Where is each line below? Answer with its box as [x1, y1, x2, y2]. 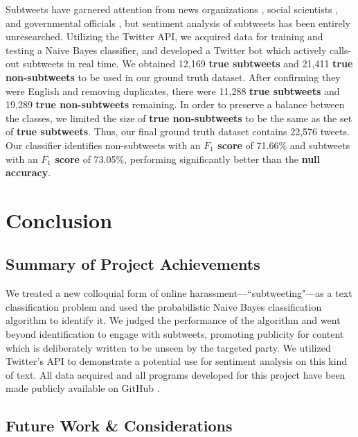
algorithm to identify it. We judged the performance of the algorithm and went [6, 313, 341, 327]
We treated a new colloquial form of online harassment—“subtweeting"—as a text [6, 286, 352, 300]
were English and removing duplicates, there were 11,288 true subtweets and [6, 83, 340, 98]
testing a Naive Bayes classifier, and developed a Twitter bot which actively [6, 42, 327, 57]
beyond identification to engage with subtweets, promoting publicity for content [6, 327, 344, 341]
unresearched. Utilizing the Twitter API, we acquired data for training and [6, 29, 323, 44]
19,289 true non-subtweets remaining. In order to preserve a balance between [6, 97, 345, 112]
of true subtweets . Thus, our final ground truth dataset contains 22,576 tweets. [6, 124, 350, 139]
